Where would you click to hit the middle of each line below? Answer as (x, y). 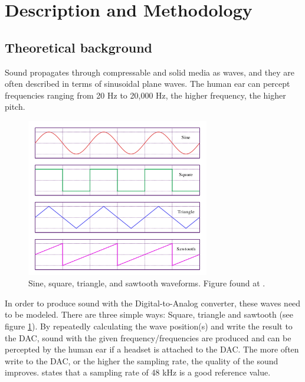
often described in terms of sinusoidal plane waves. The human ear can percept (147, 84)
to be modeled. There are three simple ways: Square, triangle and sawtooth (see (149, 314)
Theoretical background (79, 47)
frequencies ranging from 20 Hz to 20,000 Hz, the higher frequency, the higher (145, 95)
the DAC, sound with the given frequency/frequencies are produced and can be (148, 337)
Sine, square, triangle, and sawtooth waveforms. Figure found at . (147, 283)
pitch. (15, 107)
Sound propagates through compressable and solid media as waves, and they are (150, 72)
